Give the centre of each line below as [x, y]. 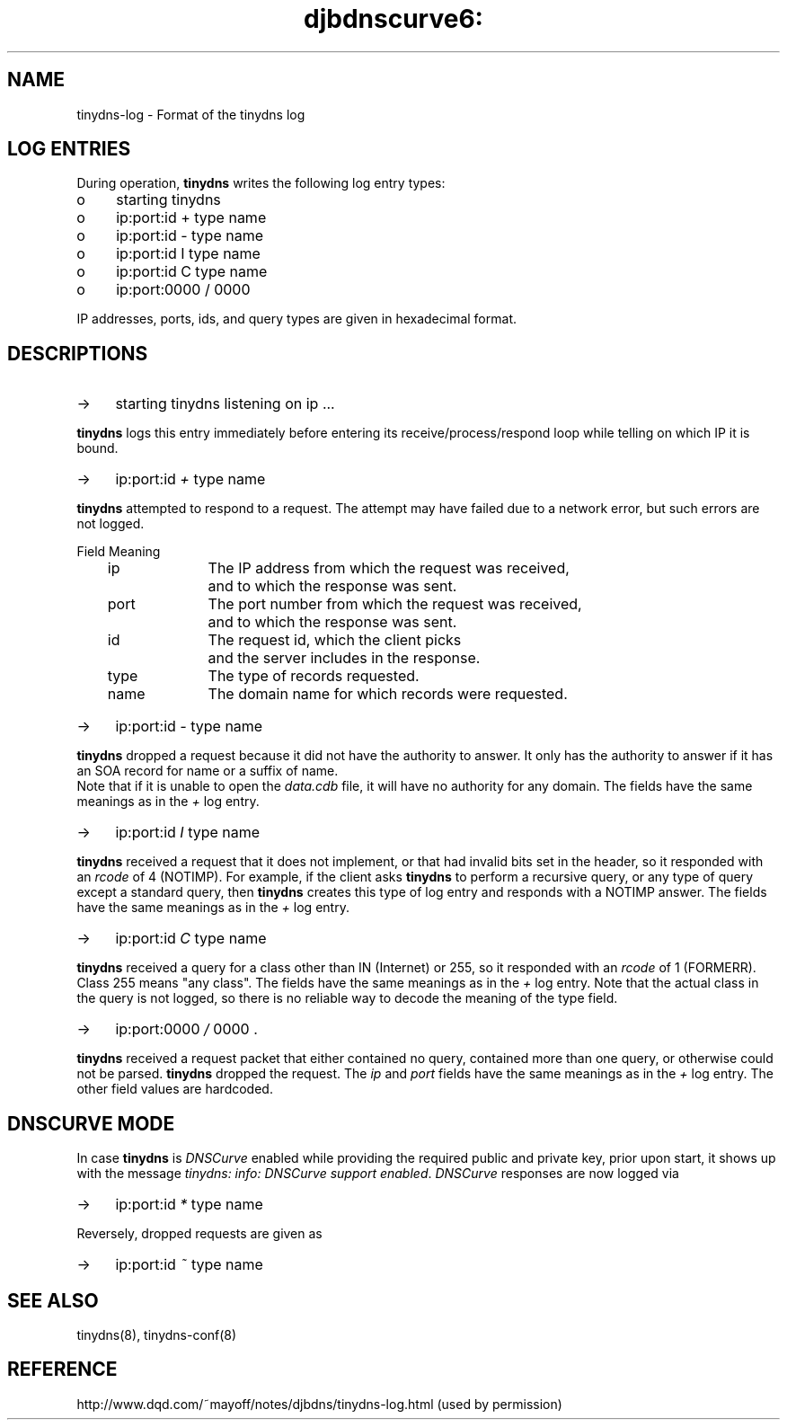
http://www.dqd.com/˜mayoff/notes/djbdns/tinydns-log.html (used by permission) [319, 1404]
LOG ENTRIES [69, 149]
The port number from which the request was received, [395, 604]
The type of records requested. [314, 676]
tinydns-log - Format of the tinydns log [191, 114]
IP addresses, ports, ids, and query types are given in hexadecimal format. [296, 319]
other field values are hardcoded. [175, 1089]
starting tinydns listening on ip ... [225, 404]
